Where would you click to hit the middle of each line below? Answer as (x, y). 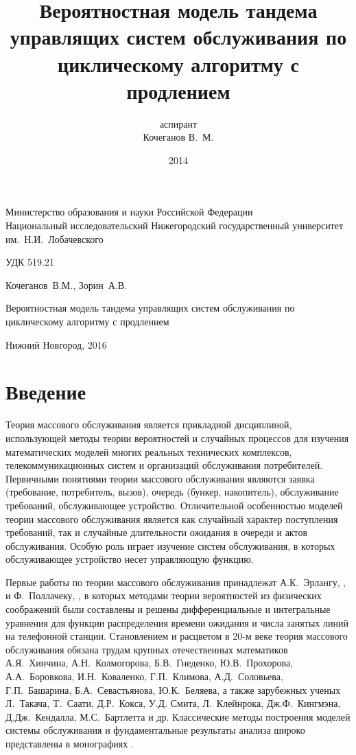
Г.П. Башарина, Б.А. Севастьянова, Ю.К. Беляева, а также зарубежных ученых (173, 689)
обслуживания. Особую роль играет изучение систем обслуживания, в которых (170, 545)
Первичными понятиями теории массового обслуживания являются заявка (160, 478)
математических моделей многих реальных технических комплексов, (149, 451)
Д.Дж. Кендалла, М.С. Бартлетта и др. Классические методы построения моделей (178, 716)
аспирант (178, 123)
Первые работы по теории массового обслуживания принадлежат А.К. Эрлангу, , (176, 582)
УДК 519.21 (30, 262)
